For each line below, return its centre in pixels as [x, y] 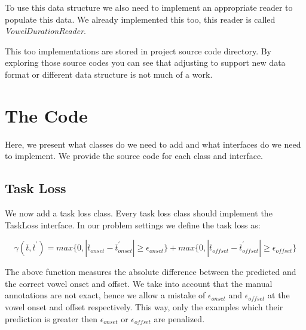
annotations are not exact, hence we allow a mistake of [105, 295]
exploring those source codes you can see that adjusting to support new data [145, 62]
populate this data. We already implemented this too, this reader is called [140, 19]
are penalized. [179, 318]
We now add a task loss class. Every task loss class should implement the [139, 213]
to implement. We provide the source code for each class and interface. [134, 156]
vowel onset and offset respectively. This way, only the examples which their [144, 307]
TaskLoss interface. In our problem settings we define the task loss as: [133, 224]
